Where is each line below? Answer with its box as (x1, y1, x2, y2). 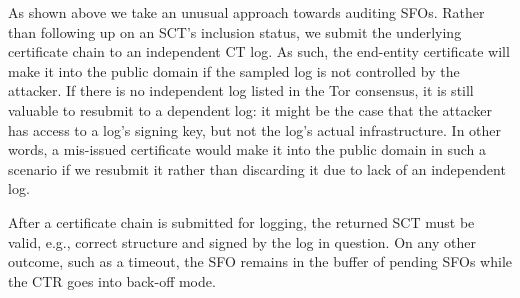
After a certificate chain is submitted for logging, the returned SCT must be (8, 211, 475, 232)
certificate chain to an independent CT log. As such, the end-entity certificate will (8, 41, 510, 62)
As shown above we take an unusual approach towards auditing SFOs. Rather (8, 2, 485, 22)
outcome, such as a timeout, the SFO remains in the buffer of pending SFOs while (8, 251, 512, 272)
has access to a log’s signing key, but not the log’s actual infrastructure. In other (8, 119, 502, 140)
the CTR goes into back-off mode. (8, 270, 216, 291)
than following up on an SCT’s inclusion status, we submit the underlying (8, 21, 462, 42)
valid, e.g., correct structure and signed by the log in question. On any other (8, 231, 476, 252)
